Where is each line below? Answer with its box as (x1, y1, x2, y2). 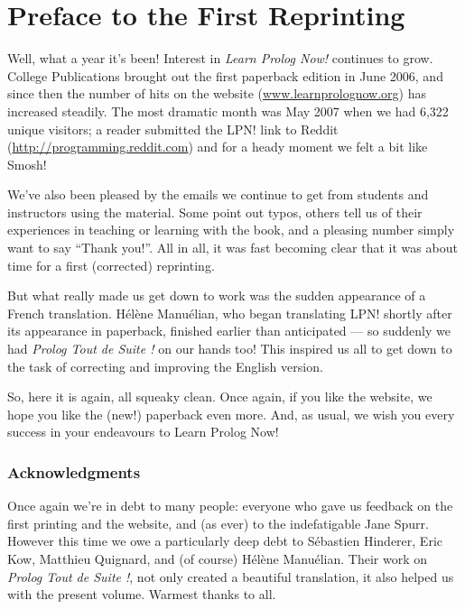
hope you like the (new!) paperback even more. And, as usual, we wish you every (7, 404, 455, 423)
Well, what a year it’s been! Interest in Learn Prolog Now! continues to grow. (7, 49, 433, 68)
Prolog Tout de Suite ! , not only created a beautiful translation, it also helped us (7, 567, 454, 586)
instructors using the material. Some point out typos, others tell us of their (7, 202, 423, 221)
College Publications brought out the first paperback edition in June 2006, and (7, 66, 443, 85)
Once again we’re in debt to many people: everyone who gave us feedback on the (7, 496, 453, 515)
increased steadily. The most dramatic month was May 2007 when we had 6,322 (7, 101, 449, 120)
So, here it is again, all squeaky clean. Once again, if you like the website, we (7, 387, 432, 406)
